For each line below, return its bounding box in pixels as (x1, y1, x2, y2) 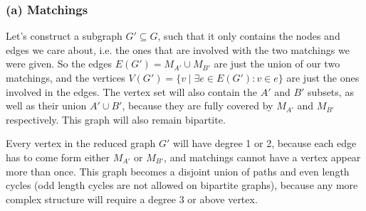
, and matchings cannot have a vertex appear (164, 149, 361, 164)
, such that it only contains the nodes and (157, 28, 340, 43)
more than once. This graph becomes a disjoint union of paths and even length (6, 163, 350, 178)
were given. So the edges (6, 56, 113, 71)
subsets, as (308, 84, 354, 99)
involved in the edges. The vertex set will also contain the (6, 84, 257, 99)
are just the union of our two (214, 56, 340, 71)
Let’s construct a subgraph (6, 28, 122, 43)
